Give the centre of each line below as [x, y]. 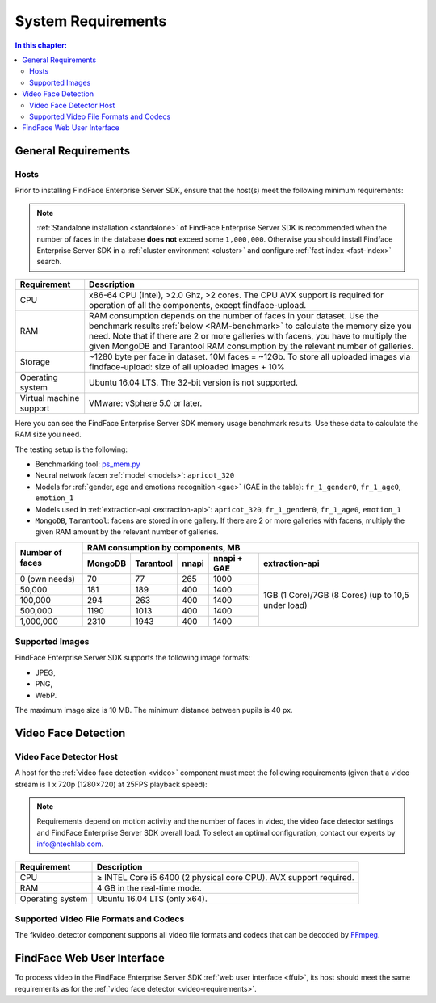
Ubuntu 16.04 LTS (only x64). [152, 899]
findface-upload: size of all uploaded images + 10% [187, 366]
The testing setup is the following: [71, 449]
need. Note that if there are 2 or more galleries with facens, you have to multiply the [248, 335]
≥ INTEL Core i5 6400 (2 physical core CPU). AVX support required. [225, 877]
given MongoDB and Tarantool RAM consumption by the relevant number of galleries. [252, 346]
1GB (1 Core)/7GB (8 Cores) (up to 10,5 [336, 595]
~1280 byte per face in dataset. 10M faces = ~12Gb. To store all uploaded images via [250, 356]
